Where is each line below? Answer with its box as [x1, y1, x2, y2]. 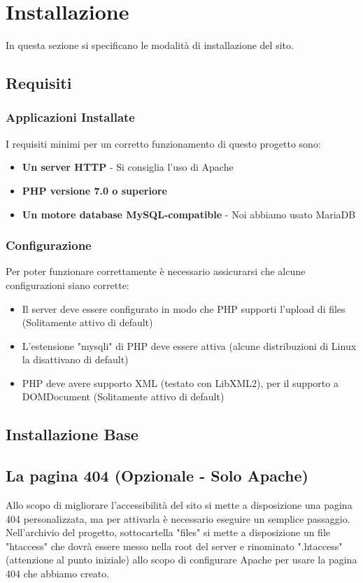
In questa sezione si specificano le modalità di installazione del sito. [6, 38, 294, 52]
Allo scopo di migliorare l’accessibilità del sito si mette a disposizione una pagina [6, 498, 353, 512]
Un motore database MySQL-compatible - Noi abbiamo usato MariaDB [22, 206, 356, 221]
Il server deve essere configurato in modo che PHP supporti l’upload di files [22, 301, 346, 316]
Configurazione [6, 237, 92, 254]
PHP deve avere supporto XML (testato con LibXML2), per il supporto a [22, 375, 339, 390]
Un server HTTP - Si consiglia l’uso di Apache [22, 160, 234, 174]
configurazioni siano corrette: [6, 277, 129, 292]
